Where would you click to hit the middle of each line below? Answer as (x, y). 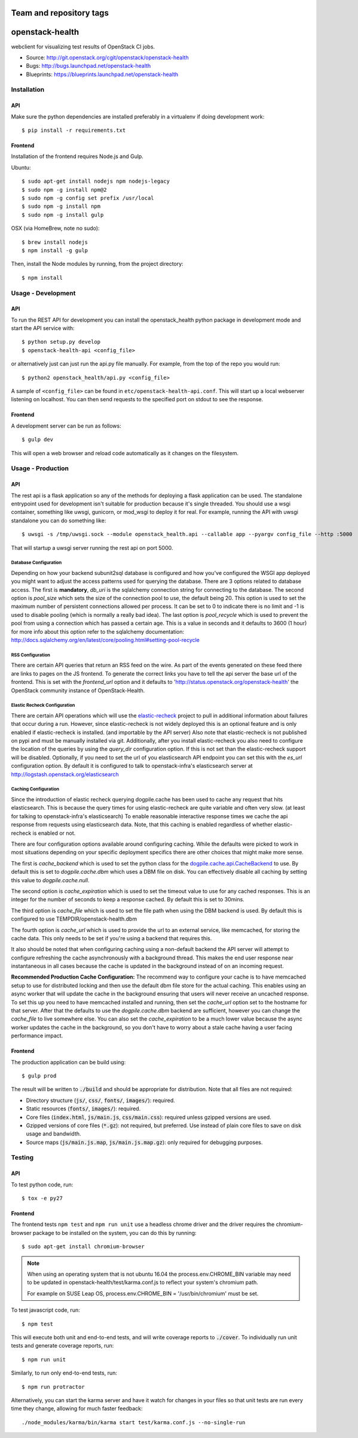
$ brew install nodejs (55, 242)
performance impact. (37, 1036)
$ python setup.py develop (61, 342)
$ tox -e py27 (42, 1198)
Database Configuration (36, 563)
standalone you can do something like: (59, 520)
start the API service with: (43, 328)
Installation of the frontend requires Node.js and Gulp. (77, 156)
